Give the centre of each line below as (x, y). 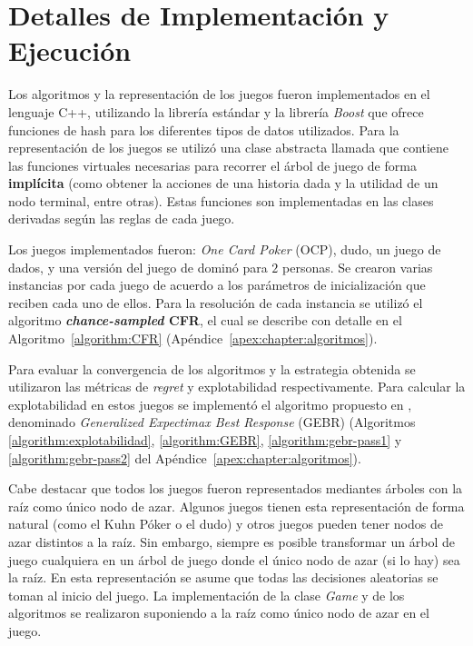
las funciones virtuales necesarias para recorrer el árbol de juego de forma (212, 165)
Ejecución (70, 50)
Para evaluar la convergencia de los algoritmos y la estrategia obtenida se (212, 368)
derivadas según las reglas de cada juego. (122, 219)
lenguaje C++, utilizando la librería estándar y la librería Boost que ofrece (216, 111)
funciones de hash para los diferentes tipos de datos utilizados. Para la (204, 129)
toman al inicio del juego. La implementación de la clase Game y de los (207, 595)
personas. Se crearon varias (358, 267)
